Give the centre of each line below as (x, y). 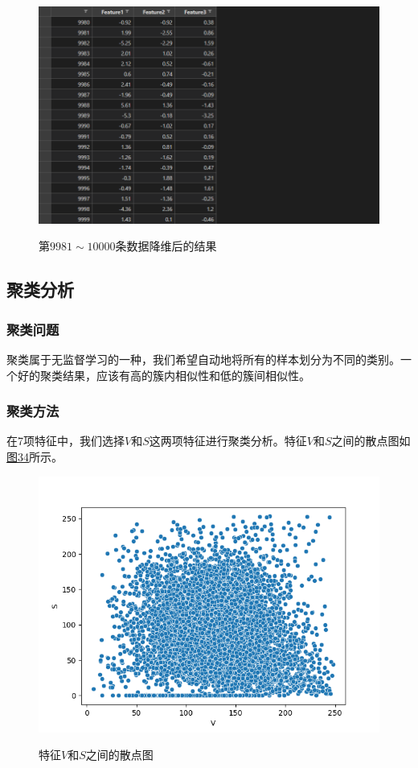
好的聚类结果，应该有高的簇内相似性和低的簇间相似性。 (164, 375)
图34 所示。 (35, 456)
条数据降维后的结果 (166, 246)
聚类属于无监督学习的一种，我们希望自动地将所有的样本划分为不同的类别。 (203, 359)
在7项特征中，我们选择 (66, 441)
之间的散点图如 (371, 441)
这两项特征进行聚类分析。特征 (228, 441)
